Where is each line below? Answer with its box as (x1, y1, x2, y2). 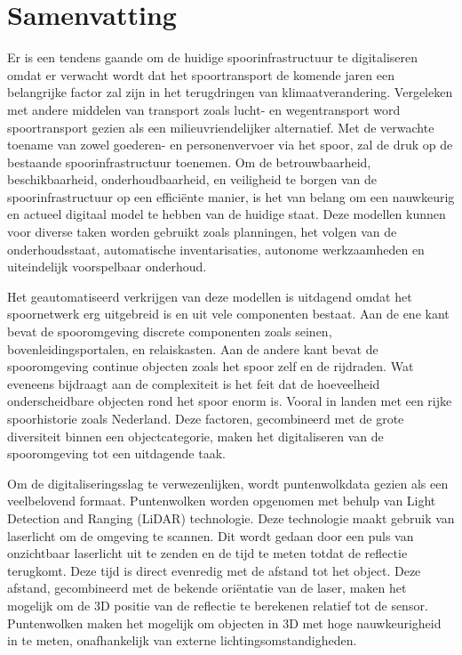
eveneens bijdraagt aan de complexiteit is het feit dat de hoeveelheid (7, 374, 380, 392)
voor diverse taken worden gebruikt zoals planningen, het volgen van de (7, 222, 397, 241)
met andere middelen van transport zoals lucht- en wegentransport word (7, 100, 401, 118)
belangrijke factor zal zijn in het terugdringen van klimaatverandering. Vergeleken (7, 83, 453, 101)
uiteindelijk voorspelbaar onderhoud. (7, 257, 207, 276)
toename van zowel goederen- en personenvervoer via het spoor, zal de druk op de (7, 135, 453, 154)
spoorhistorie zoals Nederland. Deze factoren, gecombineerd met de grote (7, 409, 404, 427)
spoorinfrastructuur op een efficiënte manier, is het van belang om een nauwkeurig (7, 187, 455, 206)
